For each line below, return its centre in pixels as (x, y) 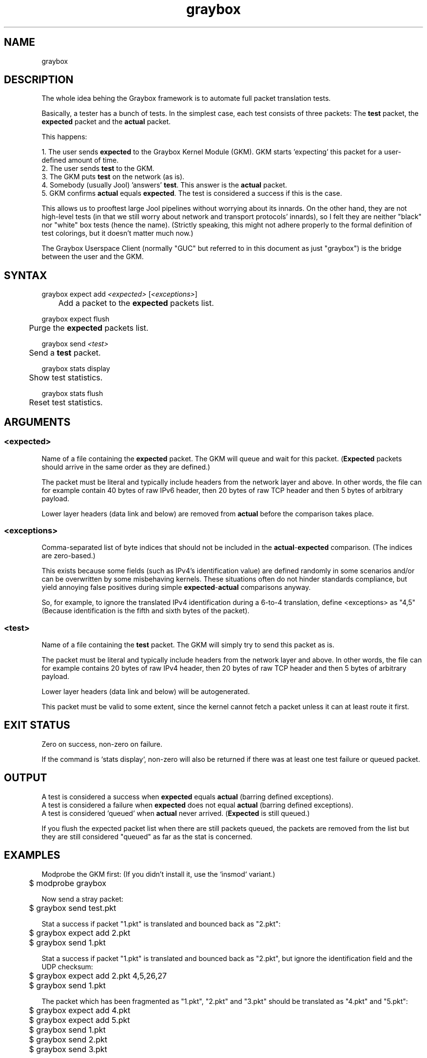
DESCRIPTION (39, 80)
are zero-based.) (68, 556)
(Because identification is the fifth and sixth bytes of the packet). (146, 611)
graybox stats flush (72, 394)
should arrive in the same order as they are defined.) (126, 467)
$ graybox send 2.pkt (68, 1039)
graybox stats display (76, 369)
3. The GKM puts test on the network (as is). (113, 177)
